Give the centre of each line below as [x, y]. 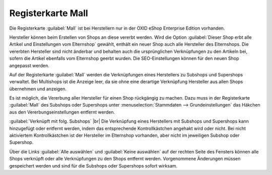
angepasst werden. [29, 65]
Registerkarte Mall [49, 13]
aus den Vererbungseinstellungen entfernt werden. [62, 112]
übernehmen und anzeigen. [38, 89]
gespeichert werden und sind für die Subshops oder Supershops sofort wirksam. [93, 165]
